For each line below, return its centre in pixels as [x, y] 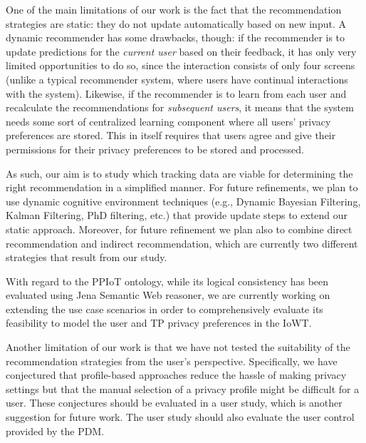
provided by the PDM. [55, 431]
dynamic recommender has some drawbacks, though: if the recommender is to [176, 37]
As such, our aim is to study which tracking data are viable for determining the [179, 173]
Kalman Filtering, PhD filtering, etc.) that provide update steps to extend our [177, 215]
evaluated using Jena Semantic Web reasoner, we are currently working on [168, 295]
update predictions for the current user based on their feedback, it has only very [181, 51]
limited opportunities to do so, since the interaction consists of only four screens [181, 65]
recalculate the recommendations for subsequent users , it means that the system [180, 107]
